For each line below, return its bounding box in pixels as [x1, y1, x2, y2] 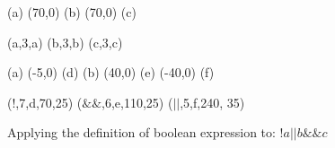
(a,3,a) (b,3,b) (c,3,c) [7, 32, 123, 51]
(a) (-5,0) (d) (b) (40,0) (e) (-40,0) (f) [7, 63, 215, 82]
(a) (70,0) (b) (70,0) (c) [7, 3, 137, 21]
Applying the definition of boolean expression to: [7, 123, 276, 142]
